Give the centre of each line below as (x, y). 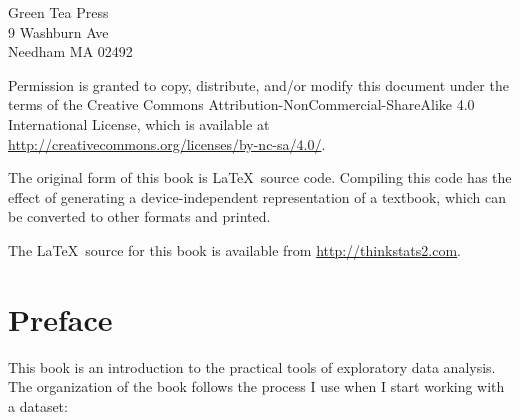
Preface (60, 318)
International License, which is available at (139, 123)
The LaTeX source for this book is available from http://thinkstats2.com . (234, 249)
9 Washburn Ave (58, 31)
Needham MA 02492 (70, 51)
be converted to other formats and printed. (139, 216)
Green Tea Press (58, 12)
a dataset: (38, 405)
